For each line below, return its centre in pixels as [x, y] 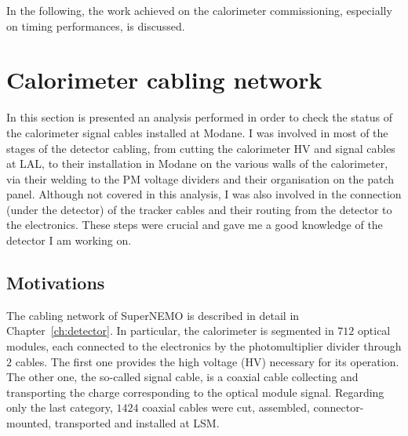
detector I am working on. [69, 240]
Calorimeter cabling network [164, 80]
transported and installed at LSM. [137, 423]
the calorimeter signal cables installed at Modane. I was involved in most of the [197, 132]
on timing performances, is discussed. [96, 25]
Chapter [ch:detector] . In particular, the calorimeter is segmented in [170, 331]
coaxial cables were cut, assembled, [226, 407]
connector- [339, 407]
